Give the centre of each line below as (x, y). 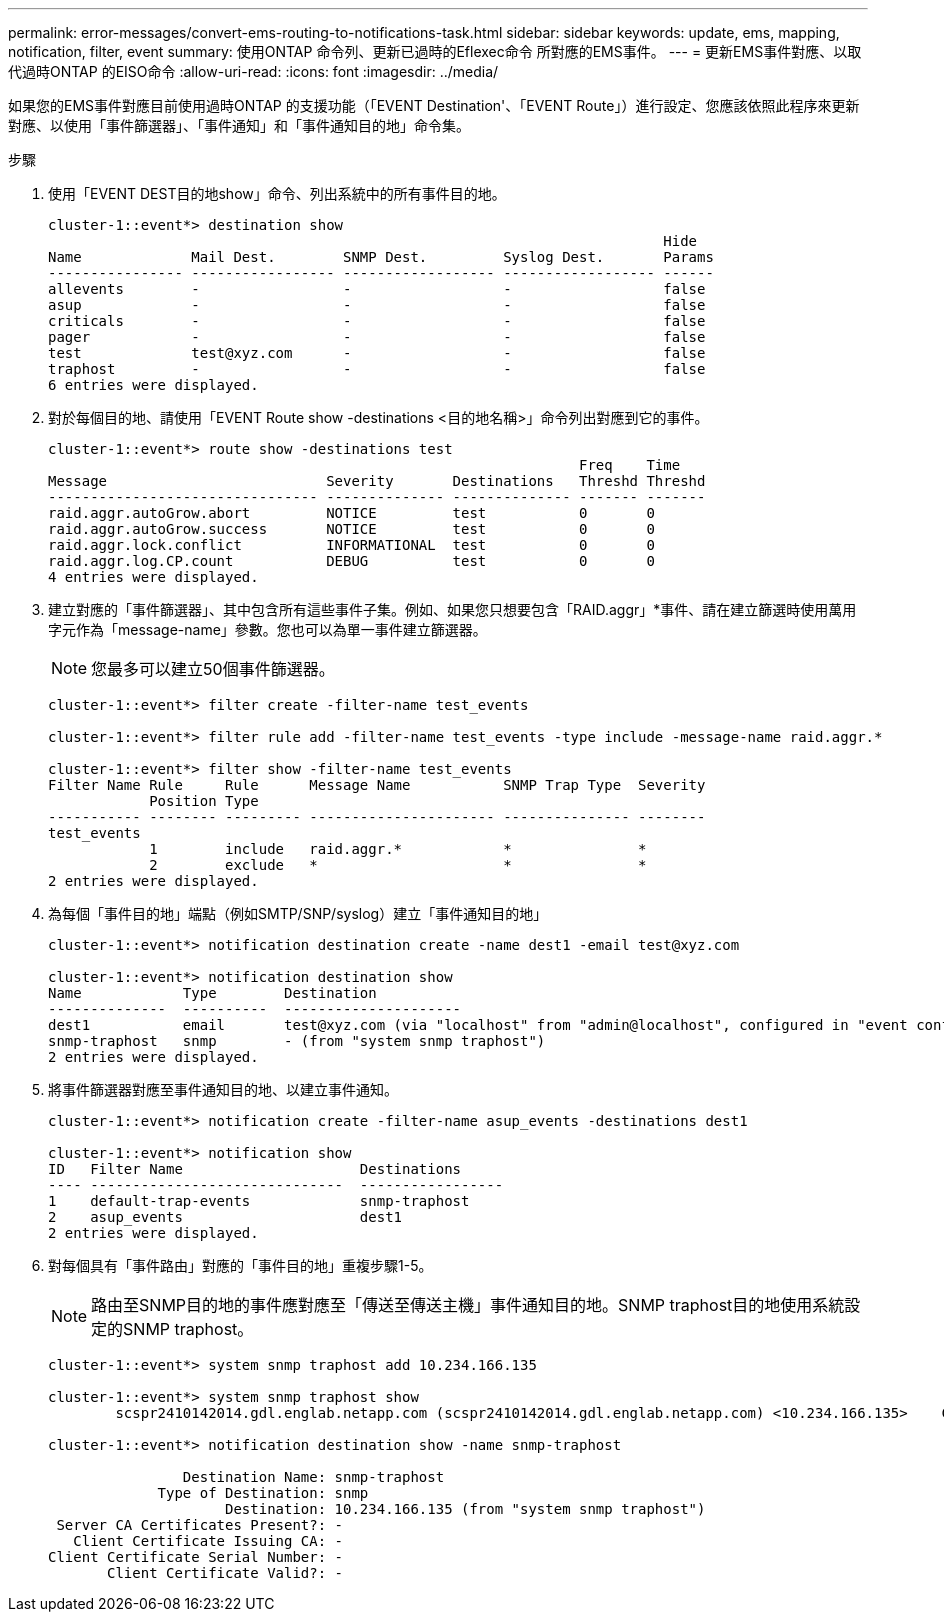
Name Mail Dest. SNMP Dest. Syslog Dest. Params (381, 257)
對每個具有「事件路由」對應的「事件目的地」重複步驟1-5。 (240, 1265)
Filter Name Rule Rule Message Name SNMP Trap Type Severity (377, 785)
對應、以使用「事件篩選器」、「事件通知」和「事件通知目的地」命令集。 (239, 125)
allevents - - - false (377, 289)
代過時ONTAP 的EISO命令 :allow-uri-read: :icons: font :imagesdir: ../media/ (253, 71)
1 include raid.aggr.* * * (398, 849)
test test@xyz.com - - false (377, 353)
